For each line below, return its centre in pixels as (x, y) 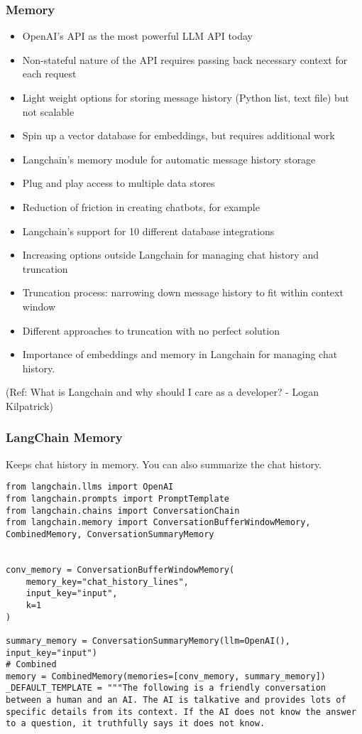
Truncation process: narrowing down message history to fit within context (183, 292)
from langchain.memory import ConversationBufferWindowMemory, (158, 523)
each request (49, 74)
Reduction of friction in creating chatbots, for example (141, 206)
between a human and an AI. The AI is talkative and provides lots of (176, 700)
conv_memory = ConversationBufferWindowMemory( (120, 570)
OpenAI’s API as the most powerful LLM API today (138, 36)
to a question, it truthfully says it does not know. (136, 724)
